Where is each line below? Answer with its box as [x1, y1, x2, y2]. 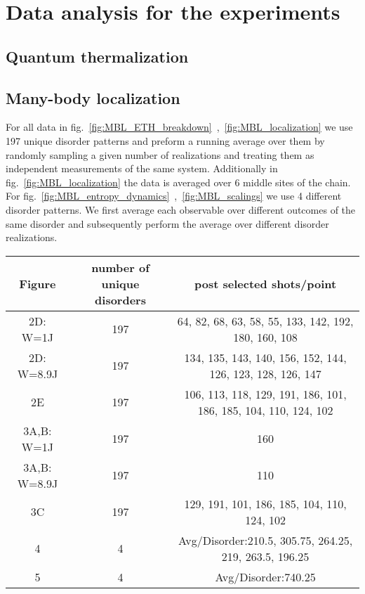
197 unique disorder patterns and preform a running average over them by [6, 133, 325, 148]
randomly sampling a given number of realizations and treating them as [6, 147, 314, 162]
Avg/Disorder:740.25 [215, 568, 316, 585]
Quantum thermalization [6, 45, 189, 67]
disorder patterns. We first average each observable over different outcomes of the [6, 202, 356, 217]
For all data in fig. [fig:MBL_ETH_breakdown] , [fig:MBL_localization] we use [6, 120, 353, 134]
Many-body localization [6, 86, 180, 108]
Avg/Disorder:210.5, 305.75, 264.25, [178, 531, 353, 548]
